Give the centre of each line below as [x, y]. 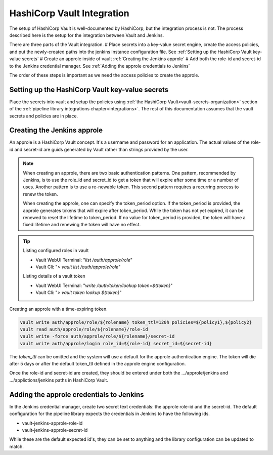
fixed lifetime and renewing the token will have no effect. [82, 225]
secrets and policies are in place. [44, 116]
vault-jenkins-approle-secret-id [55, 430]
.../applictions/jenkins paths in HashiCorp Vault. [59, 380]
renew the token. [40, 194]
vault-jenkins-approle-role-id [52, 423]
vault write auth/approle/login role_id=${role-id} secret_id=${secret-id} [116, 343]
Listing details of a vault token [54, 276]
